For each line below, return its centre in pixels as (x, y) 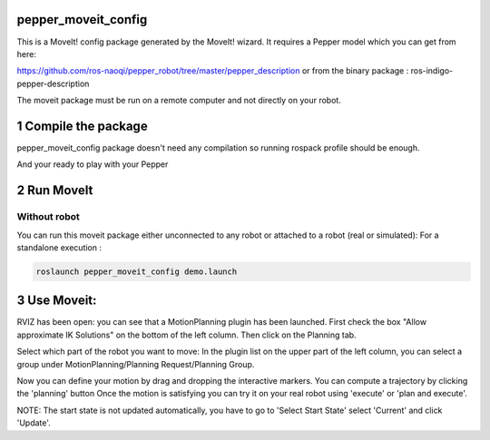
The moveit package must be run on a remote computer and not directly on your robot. (179, 101)
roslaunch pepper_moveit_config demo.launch (137, 271)
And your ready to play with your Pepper (93, 164)
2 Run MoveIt (55, 191)
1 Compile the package (83, 126)
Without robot (49, 217)
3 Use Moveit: (57, 301)
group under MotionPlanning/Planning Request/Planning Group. (136, 364)
